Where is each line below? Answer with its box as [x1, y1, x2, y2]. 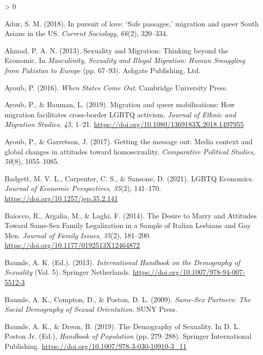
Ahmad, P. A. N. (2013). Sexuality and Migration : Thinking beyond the [5, 45, 229, 55]
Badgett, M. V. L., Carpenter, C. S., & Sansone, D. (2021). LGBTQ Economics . [5, 173, 254, 183]
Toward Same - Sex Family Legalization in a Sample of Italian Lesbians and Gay [5, 220, 251, 231]
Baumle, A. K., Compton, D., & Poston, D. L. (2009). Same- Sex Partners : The [5, 294, 251, 304]
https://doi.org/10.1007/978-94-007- [133, 267, 245, 277]
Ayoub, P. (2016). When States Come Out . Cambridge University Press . [5, 82, 228, 92]
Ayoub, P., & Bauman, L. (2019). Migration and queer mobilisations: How [5, 99, 235, 110]
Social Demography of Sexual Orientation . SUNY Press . [5, 304, 177, 314]
